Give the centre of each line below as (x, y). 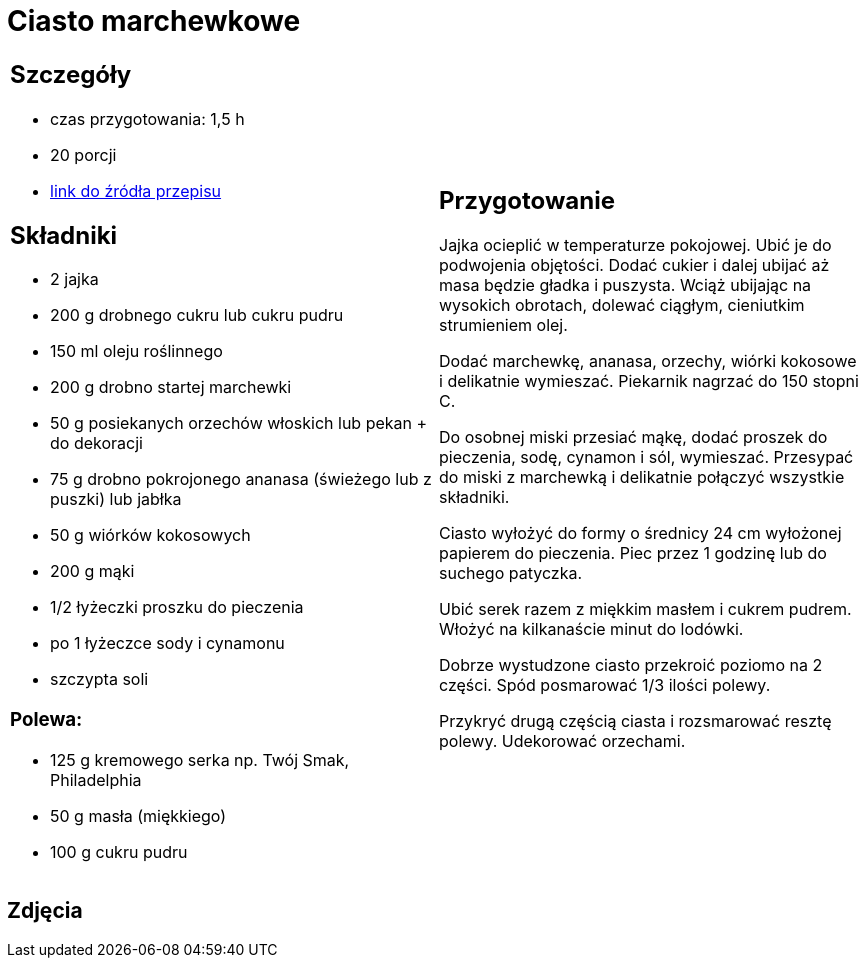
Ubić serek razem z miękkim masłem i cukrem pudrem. (645, 609)
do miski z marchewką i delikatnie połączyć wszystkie (642, 477)
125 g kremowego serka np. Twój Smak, (200, 759)
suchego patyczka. (511, 573)
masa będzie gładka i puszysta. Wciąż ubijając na (625, 285)
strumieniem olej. (503, 325)
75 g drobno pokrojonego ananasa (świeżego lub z (241, 479)
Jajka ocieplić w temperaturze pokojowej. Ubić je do (635, 245)
